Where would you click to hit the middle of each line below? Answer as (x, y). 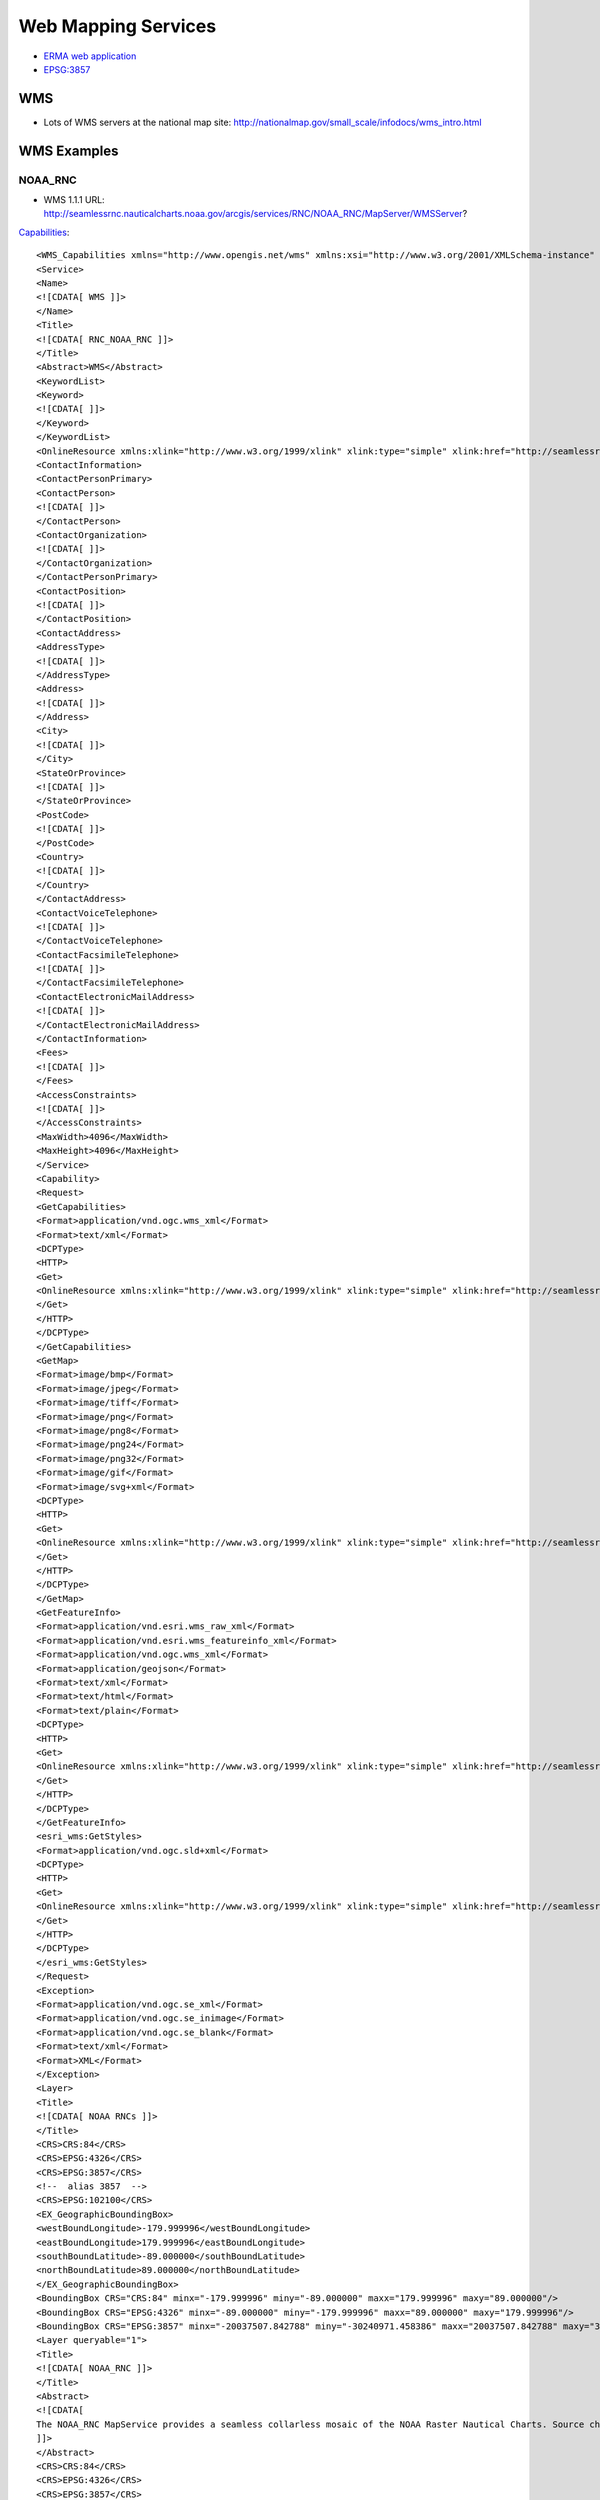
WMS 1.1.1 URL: (74, 199)
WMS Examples (68, 150)
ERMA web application (90, 56)
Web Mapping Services (117, 26)
